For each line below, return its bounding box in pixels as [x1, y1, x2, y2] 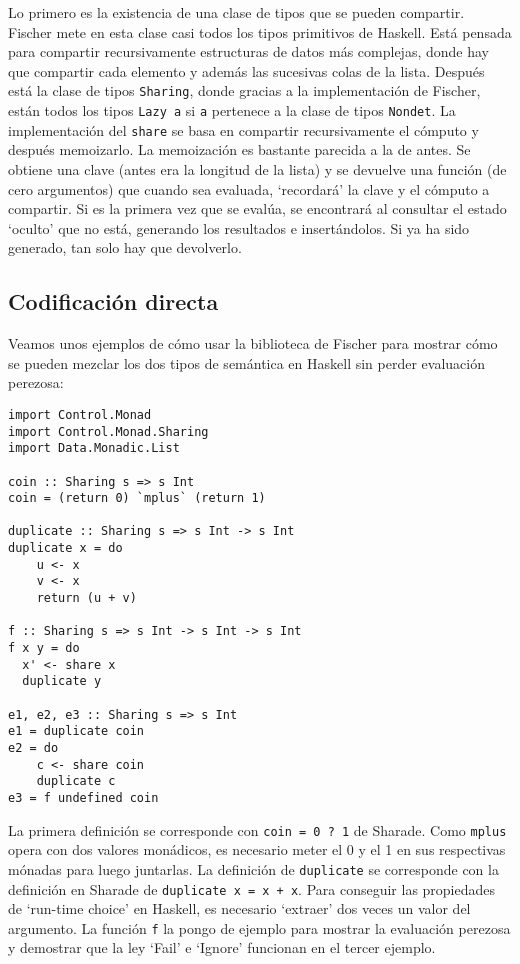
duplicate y [22, 674, 102, 689]
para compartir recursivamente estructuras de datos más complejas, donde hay [8, 41, 489, 62]
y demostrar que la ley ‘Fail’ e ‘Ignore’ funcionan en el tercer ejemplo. [8, 937, 436, 958]
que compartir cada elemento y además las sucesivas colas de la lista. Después [8, 60, 485, 81]
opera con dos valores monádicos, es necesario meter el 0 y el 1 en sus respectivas [8, 839, 506, 860]
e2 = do [8, 741, 59, 756]
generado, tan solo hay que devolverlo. [8, 237, 242, 258]
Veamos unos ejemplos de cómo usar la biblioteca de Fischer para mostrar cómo [8, 333, 498, 354]
